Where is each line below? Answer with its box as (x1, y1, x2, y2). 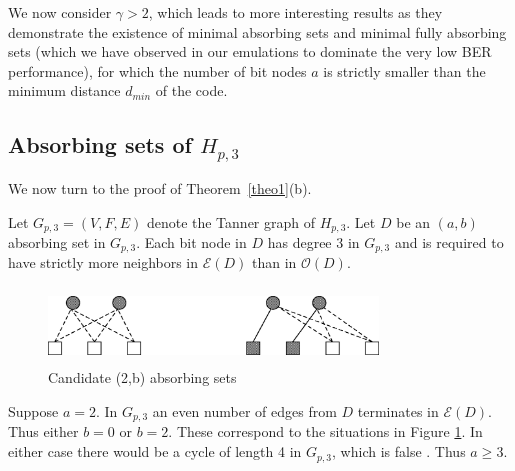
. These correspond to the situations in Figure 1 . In (168, 421, 483, 442)
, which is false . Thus (332, 441, 466, 462)
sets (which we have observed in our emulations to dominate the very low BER (8, 41, 492, 62)
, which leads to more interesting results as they (148, 2, 443, 22)
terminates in (357, 401, 439, 422)
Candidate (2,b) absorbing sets (48, 367, 237, 388)
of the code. (155, 80, 228, 101)
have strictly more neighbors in (8, 252, 199, 273)
